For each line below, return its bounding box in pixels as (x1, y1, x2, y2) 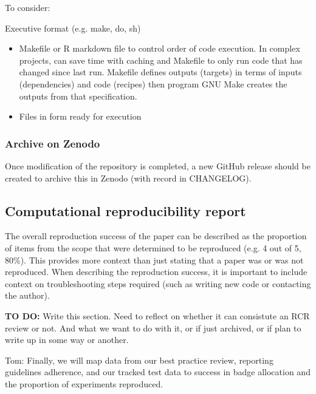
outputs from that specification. (19, 89, 137, 102)
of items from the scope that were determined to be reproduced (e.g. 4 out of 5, (5, 241, 301, 254)
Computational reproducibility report (5, 201, 246, 220)
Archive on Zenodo (5, 135, 100, 151)
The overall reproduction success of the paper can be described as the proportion (5, 229, 307, 242)
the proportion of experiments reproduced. (5, 377, 163, 390)
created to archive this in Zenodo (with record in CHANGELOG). (5, 171, 252, 184)
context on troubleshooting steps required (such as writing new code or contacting (5, 277, 311, 290)
